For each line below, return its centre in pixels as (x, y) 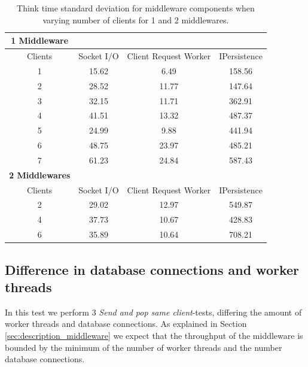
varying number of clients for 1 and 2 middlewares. (136, 19)
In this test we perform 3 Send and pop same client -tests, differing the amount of (153, 312)
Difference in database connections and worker (152, 269)
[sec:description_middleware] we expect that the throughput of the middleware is (154, 336)
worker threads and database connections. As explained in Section (126, 324)
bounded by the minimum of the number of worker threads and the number (144, 347)
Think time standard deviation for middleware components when (136, 8)
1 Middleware (40, 40)
